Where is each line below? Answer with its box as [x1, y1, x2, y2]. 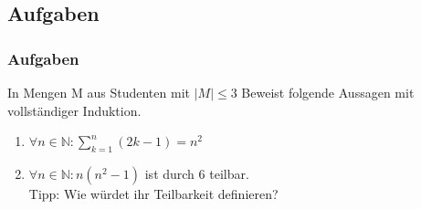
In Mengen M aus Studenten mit [7, 83, 190, 101]
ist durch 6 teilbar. [144, 163, 249, 183]
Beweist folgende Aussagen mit [241, 83, 415, 101]
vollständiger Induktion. [7, 100, 142, 120]
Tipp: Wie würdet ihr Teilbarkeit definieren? [28, 183, 279, 203]
